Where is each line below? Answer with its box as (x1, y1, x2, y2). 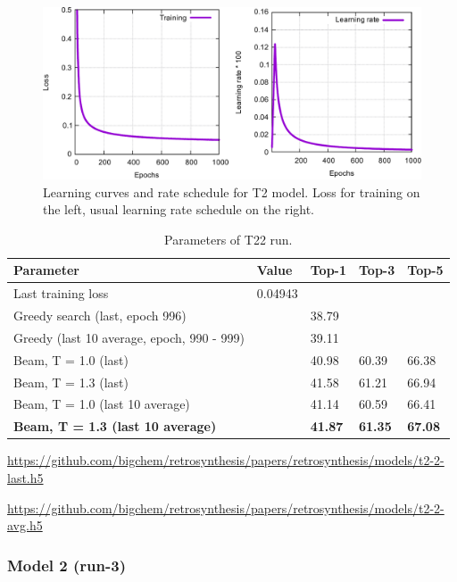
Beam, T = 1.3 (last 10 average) (13, 417, 217, 436)
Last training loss (13, 284, 109, 303)
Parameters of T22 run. (164, 229, 293, 248)
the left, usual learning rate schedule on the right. (43, 200, 315, 219)
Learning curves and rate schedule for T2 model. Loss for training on (43, 182, 420, 201)
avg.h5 (7, 516, 43, 535)
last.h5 (7, 468, 44, 486)
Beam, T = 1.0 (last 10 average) (13, 395, 190, 413)
